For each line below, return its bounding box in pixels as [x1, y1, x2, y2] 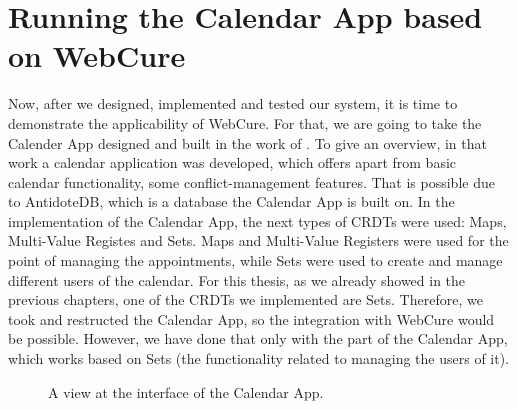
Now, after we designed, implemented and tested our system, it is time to [8, 93, 458, 114]
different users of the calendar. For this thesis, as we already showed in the [8, 269, 466, 290]
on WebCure [8, 35, 186, 76]
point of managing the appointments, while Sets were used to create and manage [8, 250, 503, 271]
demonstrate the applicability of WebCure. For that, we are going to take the [8, 112, 482, 133]
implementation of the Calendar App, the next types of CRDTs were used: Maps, [8, 210, 507, 231]
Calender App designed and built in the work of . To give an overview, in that [8, 132, 487, 153]
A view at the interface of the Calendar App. [48, 381, 324, 402]
